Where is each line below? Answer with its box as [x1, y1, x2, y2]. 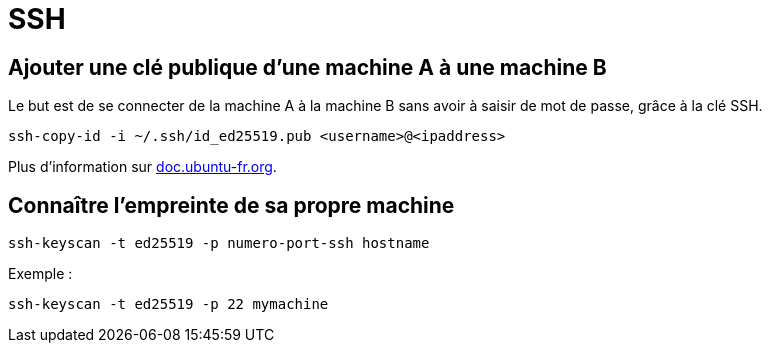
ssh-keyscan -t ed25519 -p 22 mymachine [8, 296, 329, 313]
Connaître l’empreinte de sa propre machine [8, 192, 455, 218]
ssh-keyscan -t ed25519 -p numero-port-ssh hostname [8, 235, 430, 252]
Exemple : [8, 265, 73, 283]
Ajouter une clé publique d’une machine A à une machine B [8, 54, 607, 80]
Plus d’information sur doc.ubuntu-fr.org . [8, 158, 277, 176]
